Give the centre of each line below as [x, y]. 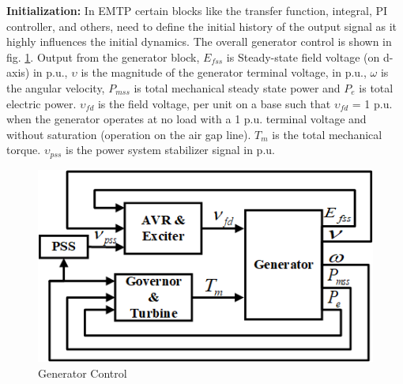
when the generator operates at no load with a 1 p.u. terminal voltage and [186, 119]
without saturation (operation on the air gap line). [129, 134]
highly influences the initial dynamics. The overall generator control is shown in [199, 41]
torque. [24, 150]
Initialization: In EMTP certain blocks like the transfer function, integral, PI [197, 10]
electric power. [41, 103]
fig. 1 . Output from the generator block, [103, 56]
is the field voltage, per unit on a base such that [214, 103]
